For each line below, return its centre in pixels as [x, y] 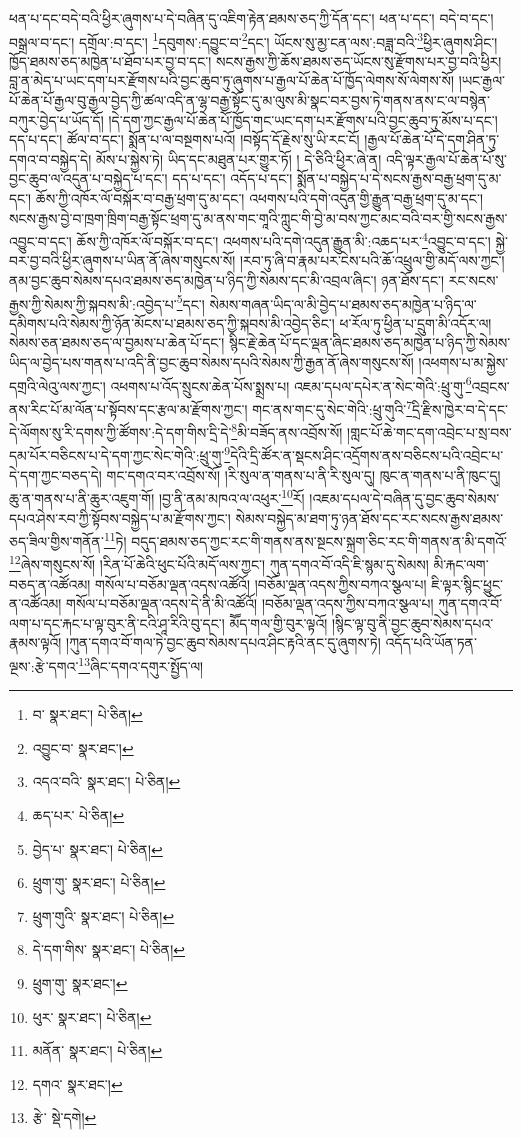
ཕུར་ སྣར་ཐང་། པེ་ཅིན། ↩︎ [92, 1016]
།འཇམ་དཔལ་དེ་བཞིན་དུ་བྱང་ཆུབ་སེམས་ [404, 497]
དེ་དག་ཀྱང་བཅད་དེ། [55, 474]
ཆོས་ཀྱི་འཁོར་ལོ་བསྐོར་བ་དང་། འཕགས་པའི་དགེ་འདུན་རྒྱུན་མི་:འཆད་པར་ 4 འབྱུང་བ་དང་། [283, 239]
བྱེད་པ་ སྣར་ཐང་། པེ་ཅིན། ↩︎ [97, 848]
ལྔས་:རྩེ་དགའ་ [44, 665]
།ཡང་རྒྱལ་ [482, 80]
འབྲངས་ [490, 385]
